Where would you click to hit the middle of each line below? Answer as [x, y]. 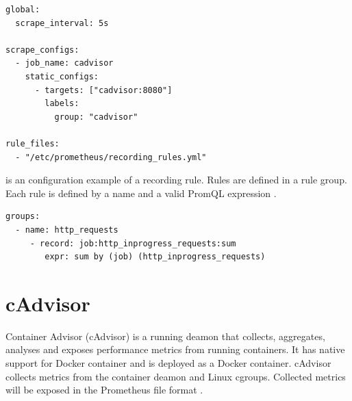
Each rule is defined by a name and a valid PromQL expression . [141, 193]
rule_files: [33, 143]
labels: [62, 104]
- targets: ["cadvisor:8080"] [103, 90]
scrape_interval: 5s [62, 23]
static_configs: [62, 76]
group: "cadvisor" [96, 117]
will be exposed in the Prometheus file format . [104, 390]
